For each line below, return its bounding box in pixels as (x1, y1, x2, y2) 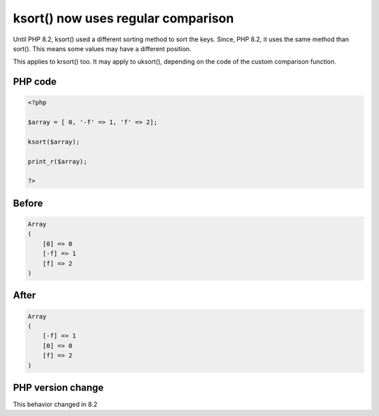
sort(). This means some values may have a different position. (13, 44, 192, 53)
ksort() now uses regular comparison (13, 11, 234, 26)
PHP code (13, 76, 57, 88)
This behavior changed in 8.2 (13, 400, 98, 409)
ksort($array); (27, 137, 80, 146)
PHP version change (13, 382, 105, 394)
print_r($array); (27, 158, 88, 165)
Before (13, 197, 44, 209)
